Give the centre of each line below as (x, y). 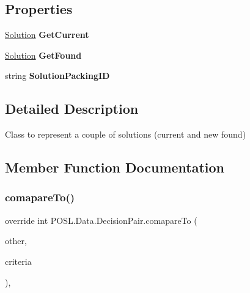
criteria (18, 261)
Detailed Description (72, 109)
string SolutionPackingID (57, 76)
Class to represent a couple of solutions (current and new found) (126, 134)
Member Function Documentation (115, 167)
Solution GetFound (43, 55)
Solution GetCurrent (47, 35)
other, (16, 241)
